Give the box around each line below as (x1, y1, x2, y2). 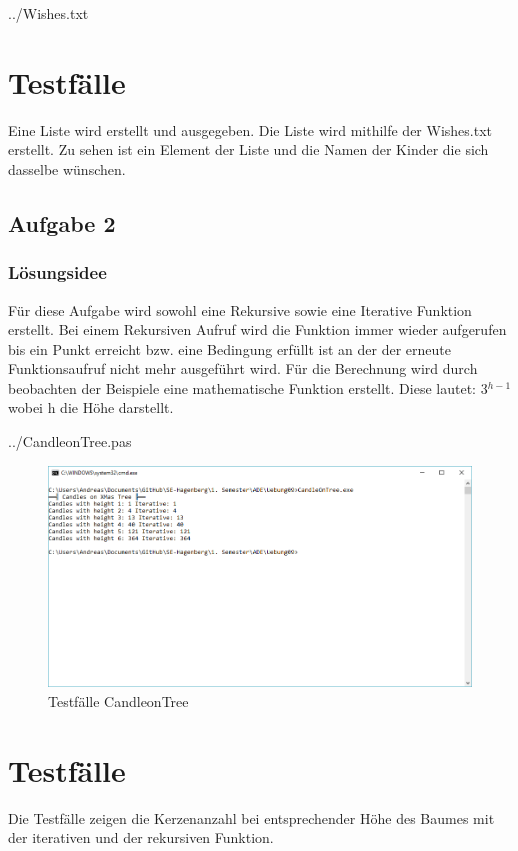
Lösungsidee (8, 260, 107, 285)
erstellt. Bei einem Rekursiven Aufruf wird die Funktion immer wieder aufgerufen (8, 319, 507, 340)
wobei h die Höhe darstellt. (8, 397, 174, 418)
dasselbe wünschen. (8, 158, 126, 179)
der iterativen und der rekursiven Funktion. (8, 827, 274, 848)
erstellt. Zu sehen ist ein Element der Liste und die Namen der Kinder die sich (8, 139, 489, 160)
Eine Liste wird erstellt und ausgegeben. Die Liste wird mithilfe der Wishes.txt (8, 119, 493, 140)
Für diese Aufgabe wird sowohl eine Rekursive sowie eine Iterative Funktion (8, 299, 472, 320)
